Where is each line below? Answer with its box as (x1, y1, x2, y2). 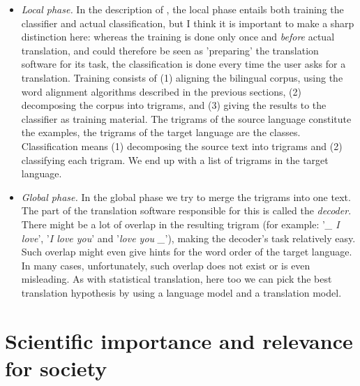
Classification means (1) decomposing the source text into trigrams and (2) (21, 138, 343, 153)
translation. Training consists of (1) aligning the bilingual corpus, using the (21, 70, 343, 84)
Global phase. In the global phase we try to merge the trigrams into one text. (21, 189, 351, 204)
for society (5, 353, 107, 382)
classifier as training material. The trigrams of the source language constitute (21, 111, 352, 126)
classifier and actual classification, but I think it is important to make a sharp (21, 15, 354, 30)
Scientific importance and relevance (5, 326, 353, 355)
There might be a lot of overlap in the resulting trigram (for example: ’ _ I (21, 216, 340, 231)
